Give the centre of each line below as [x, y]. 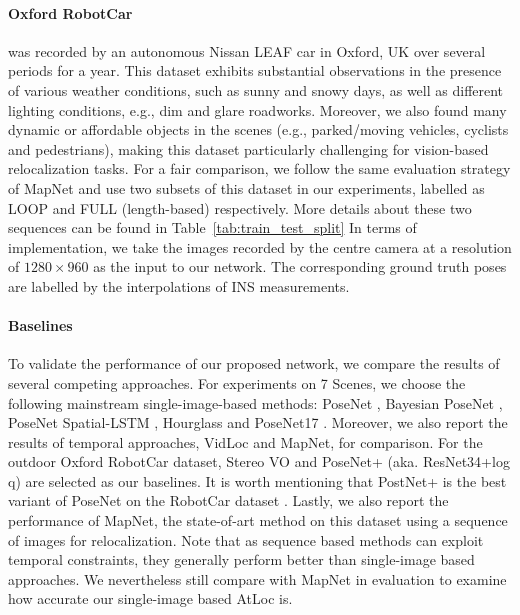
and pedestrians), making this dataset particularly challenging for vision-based [248, 148]
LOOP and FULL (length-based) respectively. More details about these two [240, 207]
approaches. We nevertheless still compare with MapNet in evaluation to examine [257, 578]
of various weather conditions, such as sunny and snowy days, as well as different [256, 89]
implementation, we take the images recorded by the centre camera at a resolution [260, 246]
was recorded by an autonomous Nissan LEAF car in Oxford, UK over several [247, 50]
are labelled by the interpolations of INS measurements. [179, 285]
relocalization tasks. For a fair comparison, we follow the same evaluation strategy [259, 168]
